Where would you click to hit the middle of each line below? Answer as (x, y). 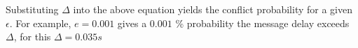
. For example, (40, 23)
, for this (32, 37)
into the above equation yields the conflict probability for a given (213, 9)
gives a (132, 23)
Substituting (32, 9)
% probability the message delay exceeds (262, 23)
